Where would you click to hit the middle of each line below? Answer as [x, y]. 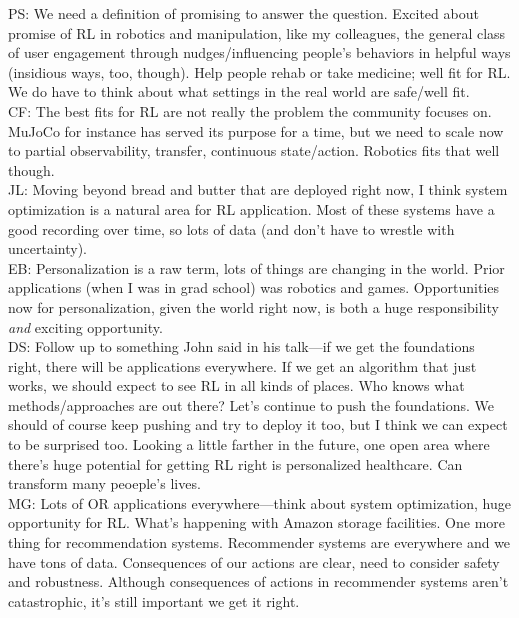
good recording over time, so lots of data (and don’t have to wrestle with [231, 228]
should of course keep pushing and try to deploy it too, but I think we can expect [258, 424]
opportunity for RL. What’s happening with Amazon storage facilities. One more [257, 522]
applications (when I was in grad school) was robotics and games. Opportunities [254, 287]
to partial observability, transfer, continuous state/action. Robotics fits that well [254, 150]
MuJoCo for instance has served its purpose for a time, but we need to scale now [256, 130]
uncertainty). [48, 248]
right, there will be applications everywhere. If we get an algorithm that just [242, 365]
